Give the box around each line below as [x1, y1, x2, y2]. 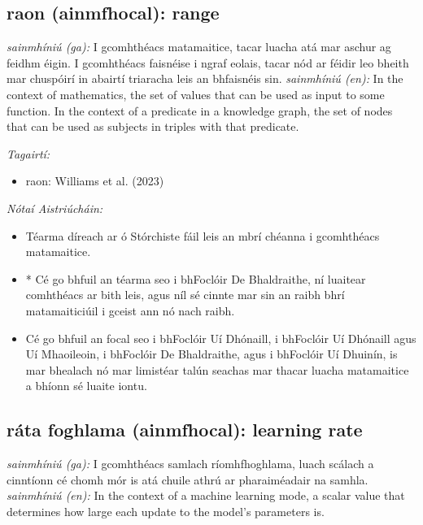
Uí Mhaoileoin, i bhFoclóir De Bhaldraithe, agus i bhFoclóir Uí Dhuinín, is [25, 345, 398, 362]
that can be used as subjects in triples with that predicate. [7, 118, 299, 135]
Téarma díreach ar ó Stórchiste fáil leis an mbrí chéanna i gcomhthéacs [25, 227, 380, 244]
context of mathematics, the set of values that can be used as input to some [7, 85, 385, 102]
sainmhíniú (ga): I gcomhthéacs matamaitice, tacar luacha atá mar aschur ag [7, 38, 391, 55]
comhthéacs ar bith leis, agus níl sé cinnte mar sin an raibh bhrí [25, 286, 345, 303]
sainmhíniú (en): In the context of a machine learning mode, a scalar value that [7, 487, 405, 504]
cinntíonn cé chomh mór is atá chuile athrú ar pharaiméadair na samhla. [7, 471, 368, 488]
